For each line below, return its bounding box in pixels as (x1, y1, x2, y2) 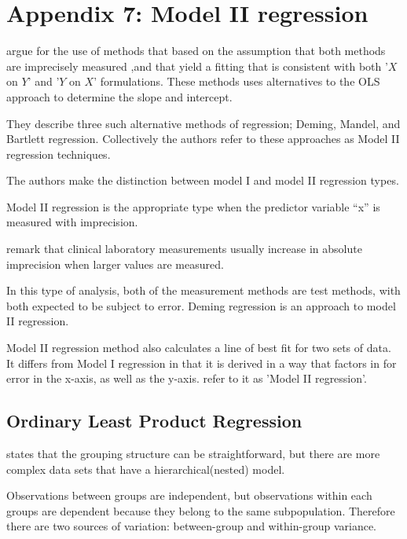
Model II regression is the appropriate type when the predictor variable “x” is (6, 198, 380, 214)
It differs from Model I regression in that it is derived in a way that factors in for (6, 354, 397, 371)
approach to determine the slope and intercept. (6, 88, 233, 104)
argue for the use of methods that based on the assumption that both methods (6, 42, 386, 59)
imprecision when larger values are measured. (6, 255, 224, 272)
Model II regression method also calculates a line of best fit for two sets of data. (6, 339, 391, 356)
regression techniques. (6, 145, 111, 162)
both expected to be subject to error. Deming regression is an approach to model (6, 297, 396, 313)
